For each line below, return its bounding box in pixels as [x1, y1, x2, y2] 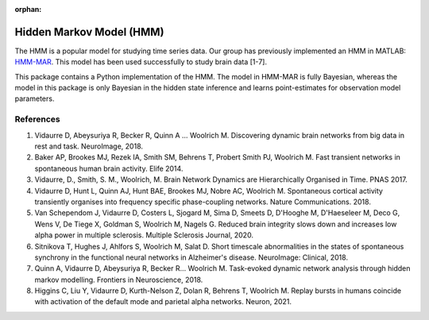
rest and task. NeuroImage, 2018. [34, 141, 143, 151]
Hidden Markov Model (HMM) [14, 25, 164, 39]
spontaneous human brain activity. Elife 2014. [34, 164, 184, 173]
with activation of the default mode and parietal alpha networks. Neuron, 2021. [34, 297, 292, 307]
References [14, 114, 60, 125]
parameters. [14, 94, 55, 103]
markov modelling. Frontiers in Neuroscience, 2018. [34, 275, 203, 284]
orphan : [14, 5, 42, 13]
